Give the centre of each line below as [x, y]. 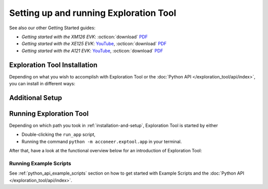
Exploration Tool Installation [53, 65]
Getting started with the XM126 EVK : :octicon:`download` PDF [85, 37]
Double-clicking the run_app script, [59, 134]
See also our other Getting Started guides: [52, 28]
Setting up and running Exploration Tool [93, 13]
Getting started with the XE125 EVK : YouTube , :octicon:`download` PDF [94, 44]
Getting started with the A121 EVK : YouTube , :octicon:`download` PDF [92, 51]
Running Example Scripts [40, 163]
